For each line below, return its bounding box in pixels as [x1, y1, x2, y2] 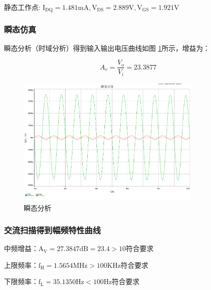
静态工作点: [4, 2, 40, 12]
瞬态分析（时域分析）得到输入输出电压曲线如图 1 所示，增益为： [4, 42, 210, 53]
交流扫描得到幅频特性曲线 [4, 223, 101, 236]
